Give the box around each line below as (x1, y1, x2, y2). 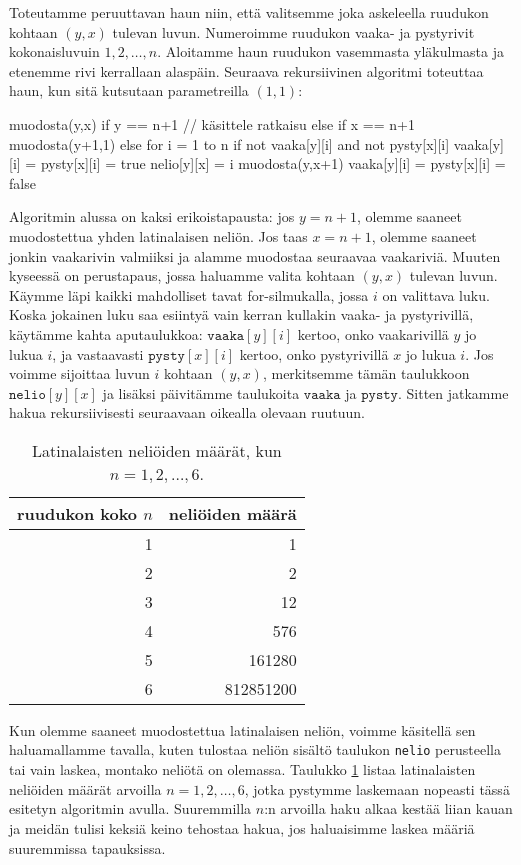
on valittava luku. (382, 284, 490, 305)
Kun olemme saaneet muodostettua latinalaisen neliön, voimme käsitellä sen (9, 719, 476, 740)
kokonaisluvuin (9, 41, 100, 62)
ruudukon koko (17, 501, 138, 525)
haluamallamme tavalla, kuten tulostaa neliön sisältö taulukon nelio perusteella (9, 739, 501, 760)
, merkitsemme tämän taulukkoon (262, 363, 470, 384)
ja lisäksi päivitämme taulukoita (102, 382, 300, 403)
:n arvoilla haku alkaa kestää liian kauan (264, 798, 513, 819)
